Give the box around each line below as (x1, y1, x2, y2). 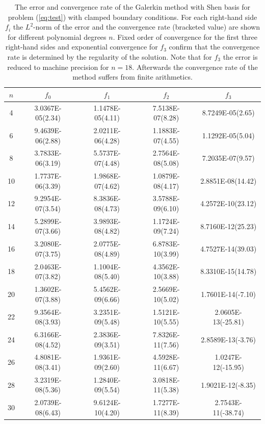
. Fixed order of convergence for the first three (113, 31, 257, 42)
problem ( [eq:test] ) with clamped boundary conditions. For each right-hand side (8, 11, 257, 22)
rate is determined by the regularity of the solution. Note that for (7, 51, 212, 62)
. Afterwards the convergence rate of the (132, 61, 258, 72)
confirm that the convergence (169, 41, 260, 52)
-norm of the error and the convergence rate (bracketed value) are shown (33, 21, 260, 32)
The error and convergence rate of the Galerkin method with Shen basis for (14, 2, 251, 12)
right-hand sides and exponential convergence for (5, 41, 158, 52)
